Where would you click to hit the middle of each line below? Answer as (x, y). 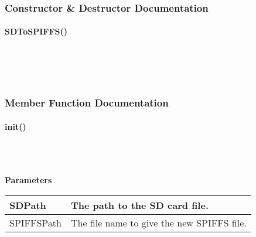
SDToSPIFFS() (36, 31)
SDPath (28, 205)
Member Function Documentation (87, 103)
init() (16, 126)
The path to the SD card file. (139, 205)
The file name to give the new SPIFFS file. (158, 222)
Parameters (28, 180)
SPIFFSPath (35, 222)
